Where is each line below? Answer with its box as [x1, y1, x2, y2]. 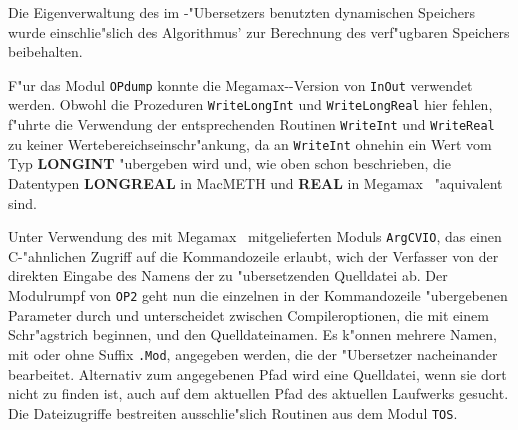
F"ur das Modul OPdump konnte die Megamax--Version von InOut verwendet [8, 74, 473, 95]
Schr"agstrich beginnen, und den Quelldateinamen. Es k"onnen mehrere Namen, [8, 324, 497, 345]
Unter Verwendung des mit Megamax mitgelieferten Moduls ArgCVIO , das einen [8, 226, 502, 247]
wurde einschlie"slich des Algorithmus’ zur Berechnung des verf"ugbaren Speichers [8, 21, 510, 42]
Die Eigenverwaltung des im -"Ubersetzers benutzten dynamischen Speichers [8, 2, 475, 22]
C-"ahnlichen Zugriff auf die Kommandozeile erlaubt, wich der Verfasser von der [8, 245, 499, 266]
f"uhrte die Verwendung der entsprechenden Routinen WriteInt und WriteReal [8, 114, 495, 135]
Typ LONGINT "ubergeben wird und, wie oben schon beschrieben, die [8, 153, 451, 174]
